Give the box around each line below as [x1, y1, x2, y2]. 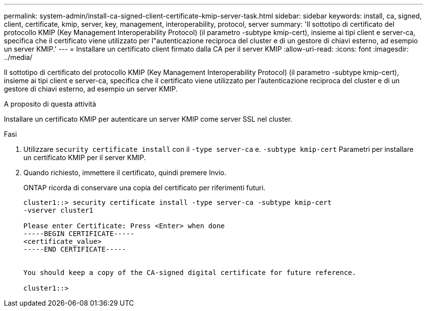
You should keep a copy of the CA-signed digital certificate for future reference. [23, 269, 356, 276]
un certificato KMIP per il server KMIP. [23, 153, 146, 162]
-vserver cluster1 [23, 206, 94, 214]
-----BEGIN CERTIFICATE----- [23, 230, 135, 238]
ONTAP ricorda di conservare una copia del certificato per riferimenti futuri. [23, 183, 266, 192]
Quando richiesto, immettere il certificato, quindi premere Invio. [23, 168, 227, 177]
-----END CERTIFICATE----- [23, 245, 126, 253]
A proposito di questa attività [4, 100, 97, 108]
